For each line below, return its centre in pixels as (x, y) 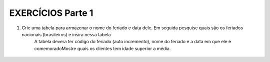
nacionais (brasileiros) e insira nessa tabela (66, 34)
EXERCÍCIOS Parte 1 (51, 13)
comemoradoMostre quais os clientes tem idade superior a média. (102, 48)
